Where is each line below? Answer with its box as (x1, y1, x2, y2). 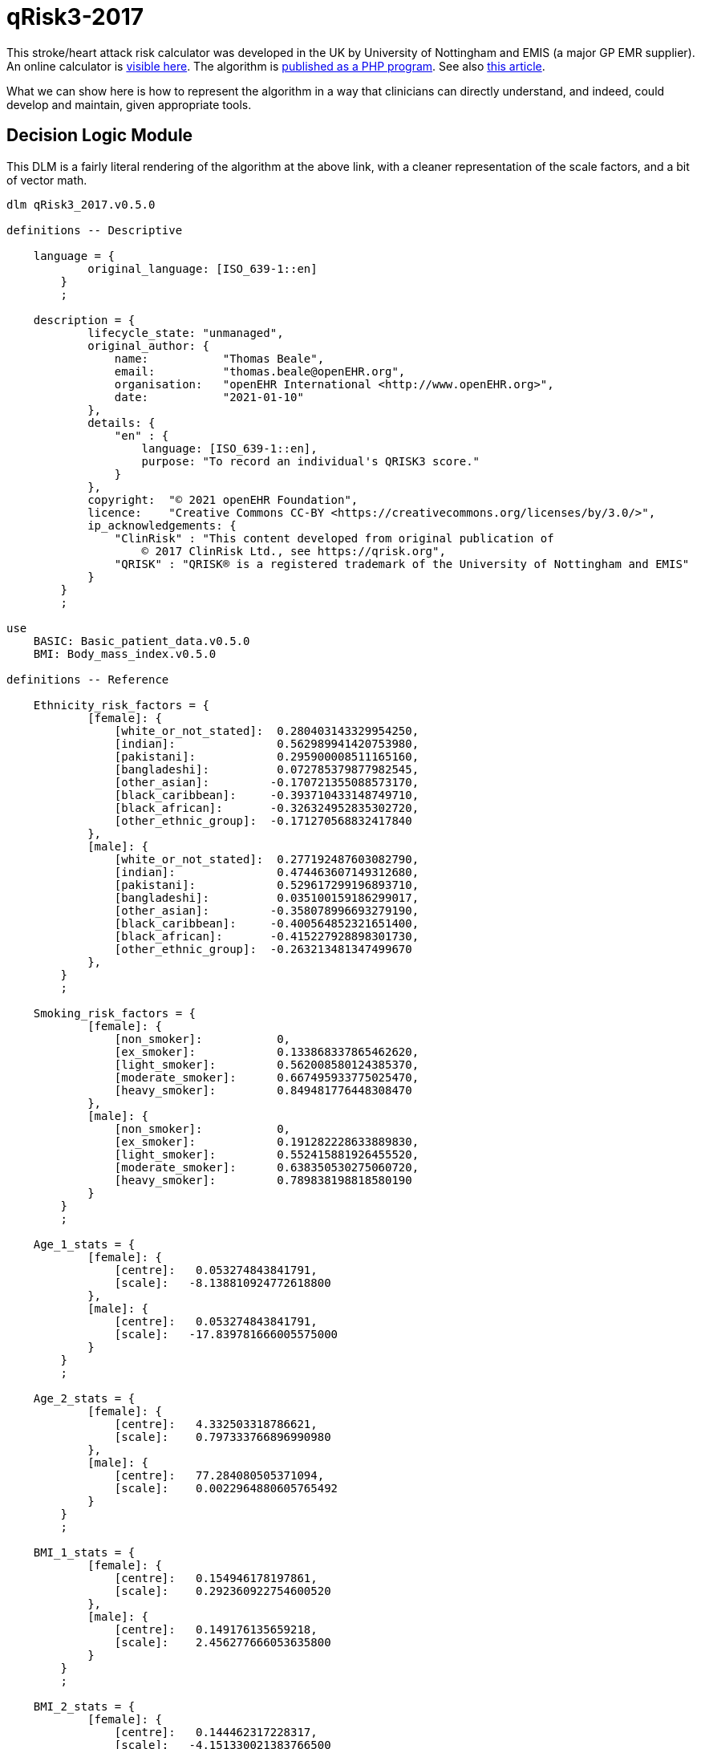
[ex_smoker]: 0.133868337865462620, (114, 1045, 419, 1058)
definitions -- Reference (6, 672, 169, 686)
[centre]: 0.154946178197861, (114, 1571, 318, 1585)
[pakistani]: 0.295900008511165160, (114, 749, 419, 763)
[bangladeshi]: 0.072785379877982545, (114, 762, 419, 776)
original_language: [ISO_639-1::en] (87, 262, 318, 275)
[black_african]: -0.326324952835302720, (114, 801, 419, 814)
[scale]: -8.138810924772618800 (114, 1276, 331, 1289)
